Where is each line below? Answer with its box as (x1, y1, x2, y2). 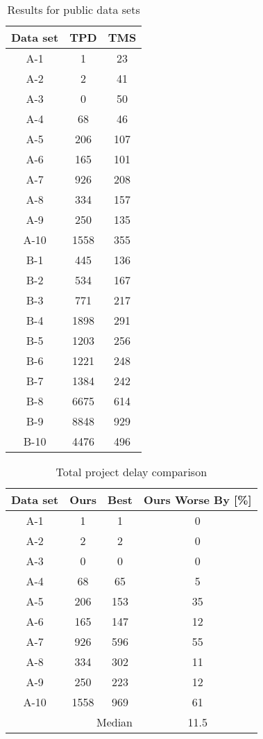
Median (96, 714, 133, 730)
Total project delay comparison (56, 464, 207, 480)
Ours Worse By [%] (143, 492, 252, 507)
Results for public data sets (7, 1, 140, 17)
